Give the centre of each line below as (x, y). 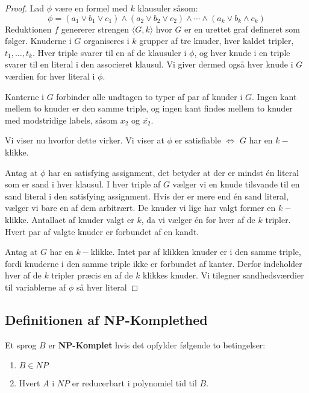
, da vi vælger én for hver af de (198, 219)
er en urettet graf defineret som (242, 29)
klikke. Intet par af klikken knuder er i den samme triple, (196, 252)
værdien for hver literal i (50, 76)
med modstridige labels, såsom (61, 120)
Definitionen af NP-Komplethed (106, 319)
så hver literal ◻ (107, 287)
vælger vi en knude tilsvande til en (236, 184)
